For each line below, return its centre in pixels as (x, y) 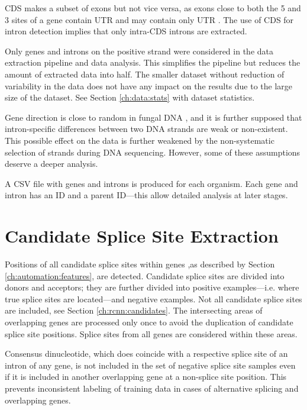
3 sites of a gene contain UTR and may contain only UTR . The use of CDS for (149, 19)
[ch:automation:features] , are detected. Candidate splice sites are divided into (145, 275)
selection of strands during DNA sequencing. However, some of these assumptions (153, 152)
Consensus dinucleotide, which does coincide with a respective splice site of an (146, 353)
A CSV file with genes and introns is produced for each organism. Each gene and (151, 183)
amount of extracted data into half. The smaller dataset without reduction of (145, 74)
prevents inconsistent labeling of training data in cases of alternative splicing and (152, 388)
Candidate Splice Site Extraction (142, 236)
